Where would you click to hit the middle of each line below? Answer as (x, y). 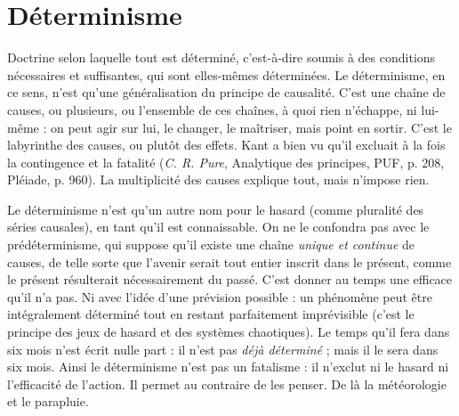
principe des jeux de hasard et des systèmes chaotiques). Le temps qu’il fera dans (229, 332)
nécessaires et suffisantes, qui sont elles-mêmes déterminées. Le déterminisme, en (226, 74)
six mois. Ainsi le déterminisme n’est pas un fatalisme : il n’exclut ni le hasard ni (228, 367)
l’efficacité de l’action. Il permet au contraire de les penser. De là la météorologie (227, 383)
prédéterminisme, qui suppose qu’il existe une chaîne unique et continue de (211, 245)
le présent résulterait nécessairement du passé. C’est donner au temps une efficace (230, 279)
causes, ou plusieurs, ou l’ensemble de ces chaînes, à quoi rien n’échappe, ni (212, 109)
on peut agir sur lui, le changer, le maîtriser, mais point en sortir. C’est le (251, 127)
